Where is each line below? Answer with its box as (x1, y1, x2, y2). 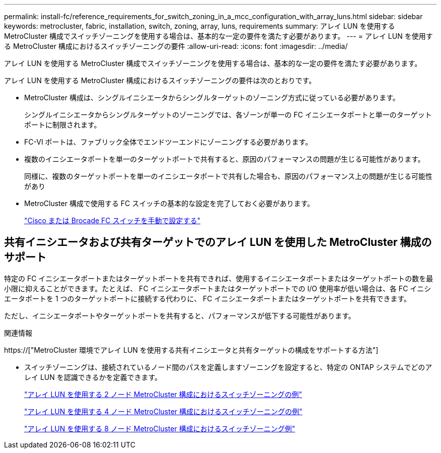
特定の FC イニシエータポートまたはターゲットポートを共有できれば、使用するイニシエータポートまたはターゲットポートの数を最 (4, 274, 433, 283)
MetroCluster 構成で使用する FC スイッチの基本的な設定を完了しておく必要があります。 (24, 199, 315, 208)
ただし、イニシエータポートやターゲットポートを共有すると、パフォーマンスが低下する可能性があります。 (4, 311, 355, 320)
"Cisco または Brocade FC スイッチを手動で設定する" (24, 216, 201, 225)
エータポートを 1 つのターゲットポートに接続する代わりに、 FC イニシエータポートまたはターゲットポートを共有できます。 (4, 294, 411, 303)
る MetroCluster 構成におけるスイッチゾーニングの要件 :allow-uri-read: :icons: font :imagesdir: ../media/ (4, 42, 348, 50)
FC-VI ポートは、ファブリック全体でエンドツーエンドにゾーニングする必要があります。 (24, 138, 313, 146)
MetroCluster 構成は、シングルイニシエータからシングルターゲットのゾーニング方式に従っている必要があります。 (24, 93, 400, 102)
